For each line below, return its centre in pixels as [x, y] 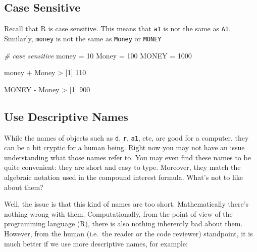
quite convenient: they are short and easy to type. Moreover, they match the [122, 167]
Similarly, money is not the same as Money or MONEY [83, 38]
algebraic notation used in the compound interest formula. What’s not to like [123, 177]
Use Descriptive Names [66, 116]
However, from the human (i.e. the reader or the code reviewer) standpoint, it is [128, 233]
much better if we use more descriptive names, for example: [96, 243]
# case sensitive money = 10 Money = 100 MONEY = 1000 [98, 55]
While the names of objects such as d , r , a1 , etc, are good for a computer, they [126, 137]
